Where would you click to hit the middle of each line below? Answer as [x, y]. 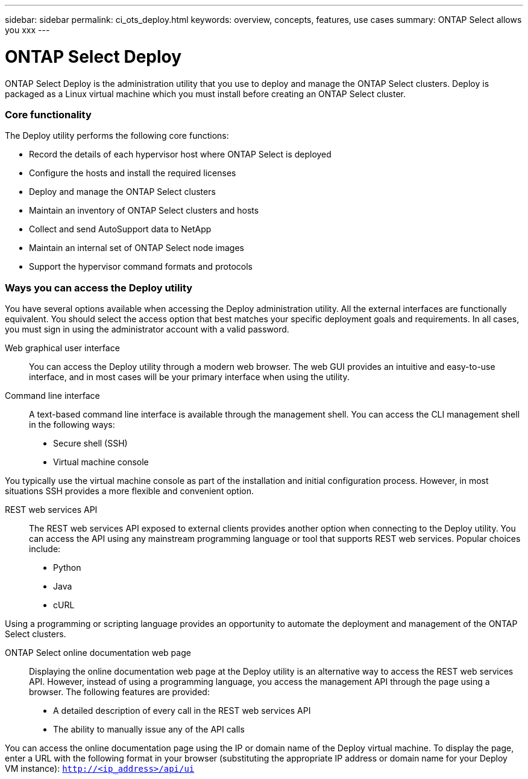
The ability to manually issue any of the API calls [149, 729]
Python [67, 568]
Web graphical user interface [62, 348]
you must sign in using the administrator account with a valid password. [147, 329]
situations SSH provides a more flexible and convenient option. [130, 491]
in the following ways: [72, 424]
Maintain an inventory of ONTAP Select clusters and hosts [144, 211]
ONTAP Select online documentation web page [98, 653]
